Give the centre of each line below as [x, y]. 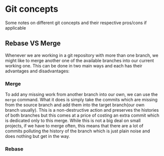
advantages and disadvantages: [37, 71]
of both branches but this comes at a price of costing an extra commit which [82, 115]
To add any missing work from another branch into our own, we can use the [82, 94]
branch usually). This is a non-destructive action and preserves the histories [82, 110]
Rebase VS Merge [33, 44]
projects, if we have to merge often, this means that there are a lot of [74, 126]
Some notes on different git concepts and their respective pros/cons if [76, 23]
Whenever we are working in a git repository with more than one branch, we [82, 55]
